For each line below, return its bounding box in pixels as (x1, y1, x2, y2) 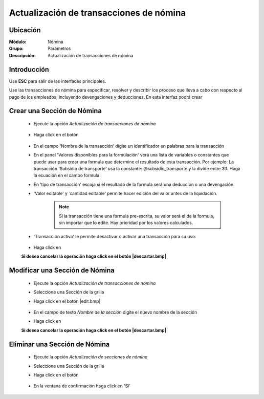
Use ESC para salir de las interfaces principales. (9, 78, 106, 84)
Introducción (9, 65, 49, 73)
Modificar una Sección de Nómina (9, 266, 115, 275)
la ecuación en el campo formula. (33, 173, 101, 178)
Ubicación (9, 26, 41, 34)
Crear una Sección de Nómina (9, 107, 102, 115)
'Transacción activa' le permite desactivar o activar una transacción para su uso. (33, 233, 197, 239)
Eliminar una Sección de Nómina (9, 340, 110, 348)
